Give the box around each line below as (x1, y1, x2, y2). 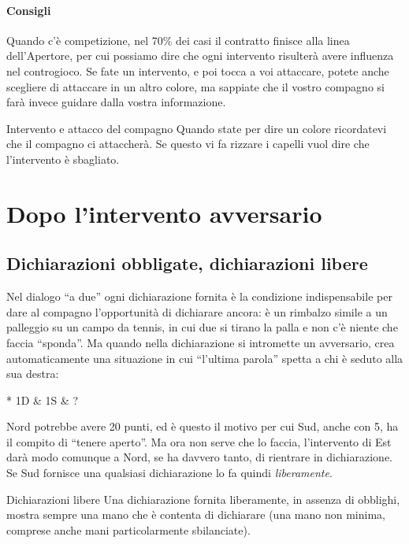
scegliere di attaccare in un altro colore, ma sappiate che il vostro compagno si (6, 78, 385, 94)
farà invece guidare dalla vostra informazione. (6, 94, 226, 110)
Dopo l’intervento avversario (6, 197, 322, 229)
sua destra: (6, 365, 59, 382)
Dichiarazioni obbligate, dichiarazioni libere (6, 251, 368, 276)
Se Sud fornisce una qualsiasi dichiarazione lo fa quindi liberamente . (6, 464, 333, 481)
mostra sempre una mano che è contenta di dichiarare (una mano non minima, (6, 506, 385, 523)
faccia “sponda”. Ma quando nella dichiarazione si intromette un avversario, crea (6, 334, 395, 350)
